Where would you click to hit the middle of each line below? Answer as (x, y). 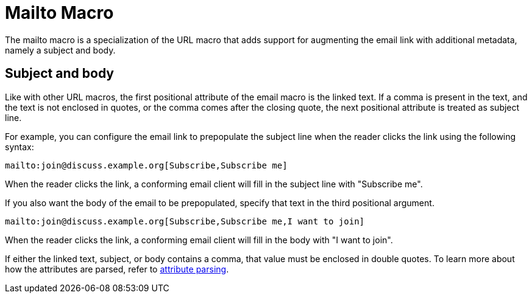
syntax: (20, 147)
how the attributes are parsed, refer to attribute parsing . (117, 269)
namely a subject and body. (60, 50)
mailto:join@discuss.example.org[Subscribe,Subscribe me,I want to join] (185, 221)
